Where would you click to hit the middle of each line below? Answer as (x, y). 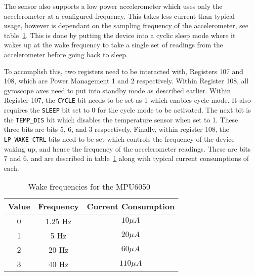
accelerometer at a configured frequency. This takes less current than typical (119, 16)
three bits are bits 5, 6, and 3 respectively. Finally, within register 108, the (117, 129)
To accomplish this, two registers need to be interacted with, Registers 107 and (124, 71)
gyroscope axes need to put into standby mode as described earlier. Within (118, 90)
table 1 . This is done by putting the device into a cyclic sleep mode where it (120, 35)
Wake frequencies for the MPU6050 (89, 187)
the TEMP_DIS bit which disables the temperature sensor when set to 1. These (121, 119)
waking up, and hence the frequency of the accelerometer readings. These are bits (127, 148)
